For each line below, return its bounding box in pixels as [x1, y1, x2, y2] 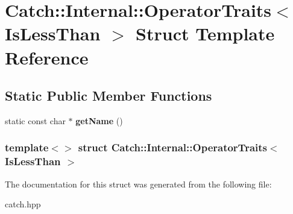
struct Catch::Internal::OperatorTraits [78, 140, 267, 155]
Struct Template [136, 21, 275, 46]
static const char [5, 114, 66, 127]
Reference [5, 45, 89, 69]
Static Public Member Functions [5, 86, 212, 105]
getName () [75, 114, 123, 127]
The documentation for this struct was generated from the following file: [5, 177, 272, 190]
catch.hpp [5, 198, 41, 210]
